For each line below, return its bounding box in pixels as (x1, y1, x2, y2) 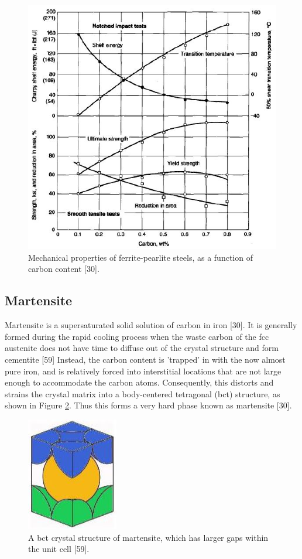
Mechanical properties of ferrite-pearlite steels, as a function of (28, 251, 253, 263)
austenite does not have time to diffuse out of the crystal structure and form (5, 342, 279, 354)
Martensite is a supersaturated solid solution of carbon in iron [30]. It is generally (5, 319, 297, 331)
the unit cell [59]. (28, 543, 90, 555)
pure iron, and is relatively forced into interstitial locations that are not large (5, 364, 282, 377)
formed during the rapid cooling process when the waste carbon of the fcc (5, 330, 269, 342)
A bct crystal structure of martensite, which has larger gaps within (28, 531, 269, 543)
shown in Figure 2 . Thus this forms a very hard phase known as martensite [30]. (5, 399, 292, 411)
